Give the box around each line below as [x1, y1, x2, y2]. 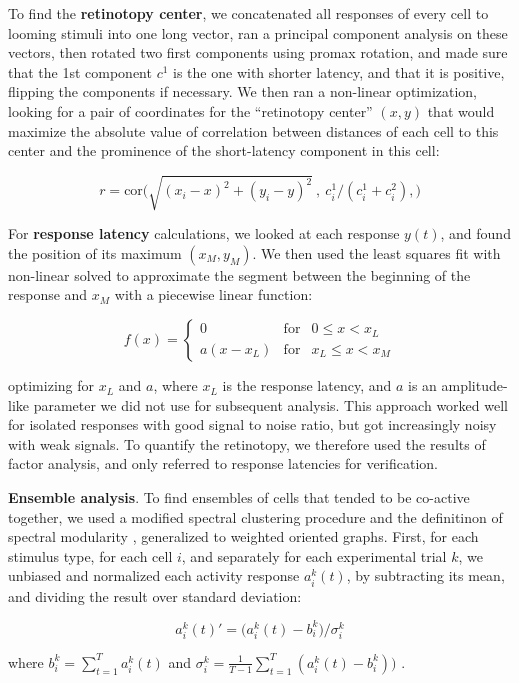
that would [427, 100, 495, 121]
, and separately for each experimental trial [181, 545, 447, 566]
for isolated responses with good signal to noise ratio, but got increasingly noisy [8, 414, 497, 435]
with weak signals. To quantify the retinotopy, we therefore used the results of [8, 433, 486, 454]
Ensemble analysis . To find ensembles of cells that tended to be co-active [8, 487, 470, 508]
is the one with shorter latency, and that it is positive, [173, 61, 505, 82]
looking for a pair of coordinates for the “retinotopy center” [8, 100, 373, 121]
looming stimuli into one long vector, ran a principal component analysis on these [8, 22, 508, 43]
